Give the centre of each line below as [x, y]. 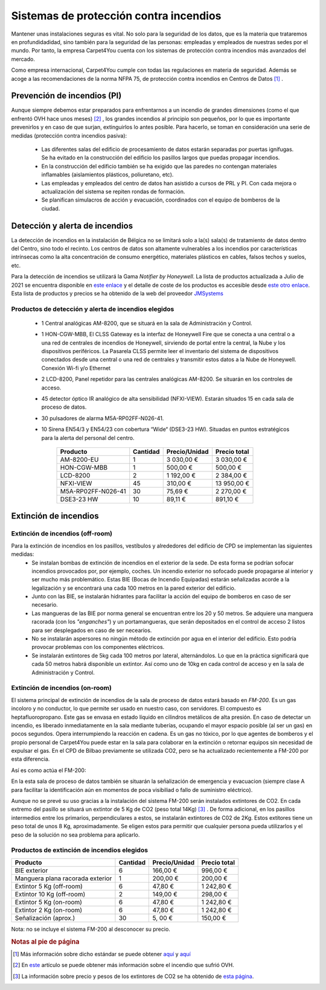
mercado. [23, 59]
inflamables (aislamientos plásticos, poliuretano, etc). [107, 174]
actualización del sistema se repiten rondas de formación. [113, 191]
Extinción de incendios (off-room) [62, 534]
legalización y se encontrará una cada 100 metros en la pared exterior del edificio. [134, 588]
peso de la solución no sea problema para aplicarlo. [75, 835]
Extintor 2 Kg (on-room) [49, 910]
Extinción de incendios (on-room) [61, 688]
